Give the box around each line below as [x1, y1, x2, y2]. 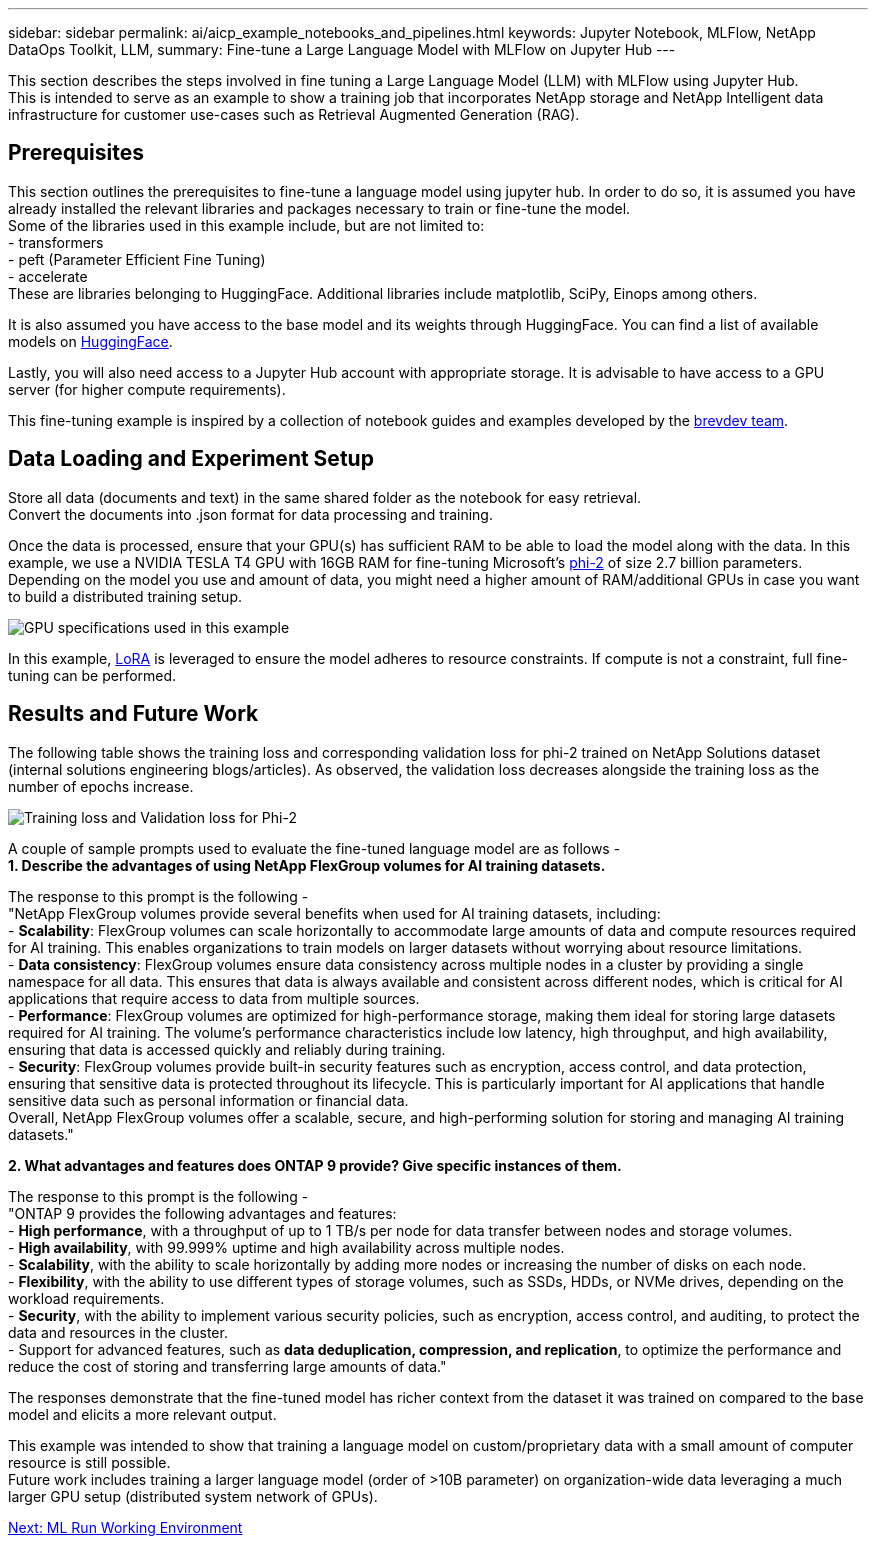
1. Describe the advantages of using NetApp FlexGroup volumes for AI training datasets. [8, 856, 606, 874]
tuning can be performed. [8, 666, 177, 684]
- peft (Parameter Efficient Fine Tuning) [8, 250, 266, 268]
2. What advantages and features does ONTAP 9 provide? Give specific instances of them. [8, 1156, 622, 1174]
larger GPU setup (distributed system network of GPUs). [8, 1487, 378, 1505]
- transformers [8, 233, 104, 251]
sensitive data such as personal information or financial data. [8, 1091, 409, 1109]
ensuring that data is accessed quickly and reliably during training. [8, 1040, 446, 1058]
